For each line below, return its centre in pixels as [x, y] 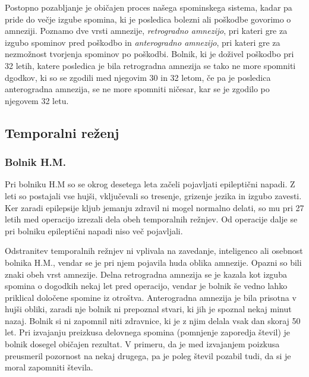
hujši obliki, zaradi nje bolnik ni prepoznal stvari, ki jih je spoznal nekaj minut [148, 309]
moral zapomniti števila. [49, 367]
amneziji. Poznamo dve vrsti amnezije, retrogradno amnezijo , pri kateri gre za [146, 31]
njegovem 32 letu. [37, 100]
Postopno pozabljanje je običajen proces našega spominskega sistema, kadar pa [149, 7]
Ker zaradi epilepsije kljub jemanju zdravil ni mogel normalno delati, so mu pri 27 [154, 207]
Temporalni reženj [62, 132]
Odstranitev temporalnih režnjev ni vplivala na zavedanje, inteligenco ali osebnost [154, 251]
